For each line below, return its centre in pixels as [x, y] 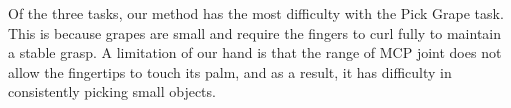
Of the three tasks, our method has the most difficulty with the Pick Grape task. [256, 13]
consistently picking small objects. [112, 91]
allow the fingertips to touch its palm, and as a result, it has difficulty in [230, 71]
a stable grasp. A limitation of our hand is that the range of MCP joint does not [255, 52]
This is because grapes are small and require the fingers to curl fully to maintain [255, 32]
